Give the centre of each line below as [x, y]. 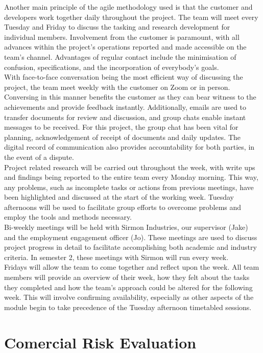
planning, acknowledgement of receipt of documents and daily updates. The [122, 137]
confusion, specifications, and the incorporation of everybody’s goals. [112, 67]
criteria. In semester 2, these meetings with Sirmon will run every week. [116, 257]
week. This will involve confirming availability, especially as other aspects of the [129, 297]
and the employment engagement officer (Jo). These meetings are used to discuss [131, 237]
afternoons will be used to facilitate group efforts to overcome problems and [123, 207]
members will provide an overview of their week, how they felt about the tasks [127, 277]
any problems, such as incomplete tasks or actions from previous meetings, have [129, 187]
